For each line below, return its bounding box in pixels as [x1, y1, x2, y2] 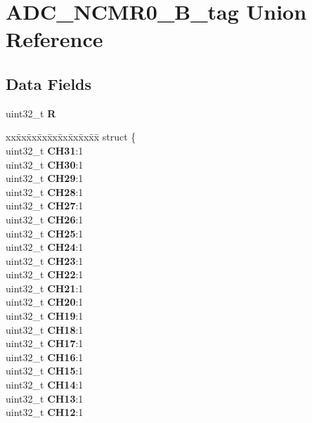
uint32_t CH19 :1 [6, 308, 84, 323]
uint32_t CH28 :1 [6, 184, 84, 199]
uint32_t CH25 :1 [6, 226, 84, 240]
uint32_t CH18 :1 [6, 322, 84, 337]
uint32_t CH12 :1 [6, 405, 84, 419]
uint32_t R [6, 105, 56, 120]
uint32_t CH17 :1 [6, 336, 84, 351]
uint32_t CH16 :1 [6, 349, 84, 364]
